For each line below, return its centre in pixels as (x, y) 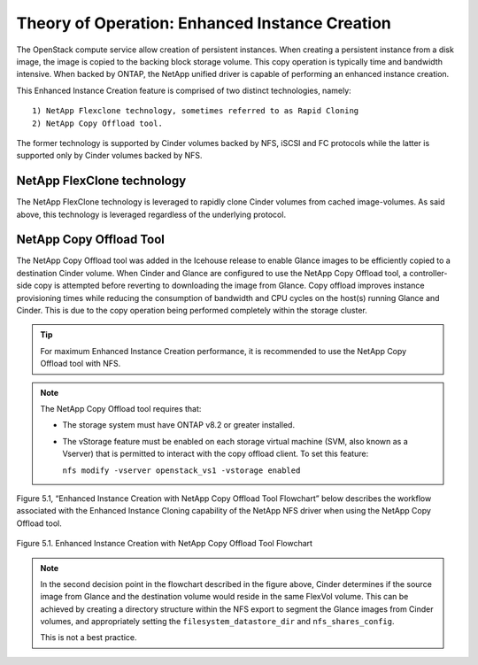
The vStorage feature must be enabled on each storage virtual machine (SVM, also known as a (235, 441)
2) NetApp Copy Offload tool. (98, 123)
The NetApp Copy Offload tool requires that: (121, 409)
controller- (428, 273)
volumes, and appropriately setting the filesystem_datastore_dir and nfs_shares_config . (217, 622)
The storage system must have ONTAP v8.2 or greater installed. (179, 425)
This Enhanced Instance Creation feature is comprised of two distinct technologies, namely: (184, 90)
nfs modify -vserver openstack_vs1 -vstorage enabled (181, 470)
